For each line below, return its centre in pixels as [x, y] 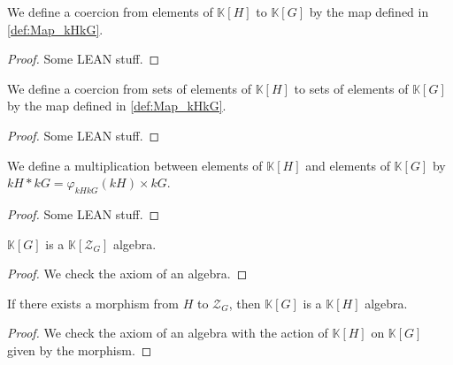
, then [245, 303]
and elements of [348, 165]
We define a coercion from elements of [110, 11]
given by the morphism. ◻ [80, 350]
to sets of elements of [351, 88]
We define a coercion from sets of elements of [129, 88]
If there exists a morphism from [93, 303]
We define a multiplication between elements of [135, 165]
